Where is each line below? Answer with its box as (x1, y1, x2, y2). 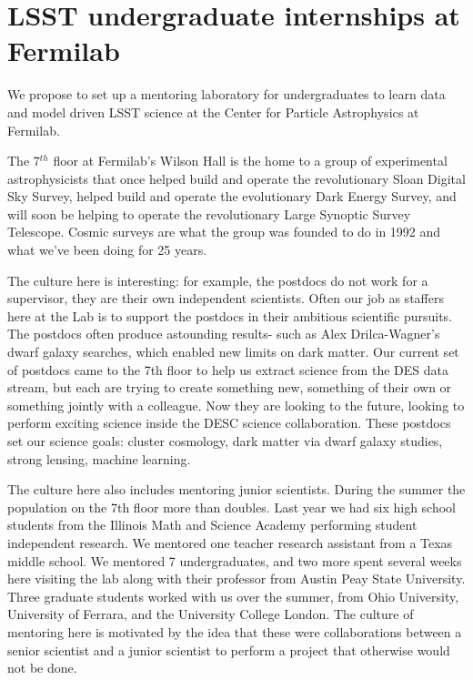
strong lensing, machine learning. (7, 449, 191, 468)
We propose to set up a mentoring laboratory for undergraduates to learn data (7, 85, 446, 104)
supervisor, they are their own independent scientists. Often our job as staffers (7, 289, 444, 308)
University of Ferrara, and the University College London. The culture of (7, 604, 414, 624)
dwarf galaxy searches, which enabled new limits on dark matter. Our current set (7, 342, 459, 361)
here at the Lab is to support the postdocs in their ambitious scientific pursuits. (7, 306, 453, 325)
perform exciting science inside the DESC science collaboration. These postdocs (7, 413, 451, 432)
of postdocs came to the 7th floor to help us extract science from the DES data (7, 360, 448, 379)
